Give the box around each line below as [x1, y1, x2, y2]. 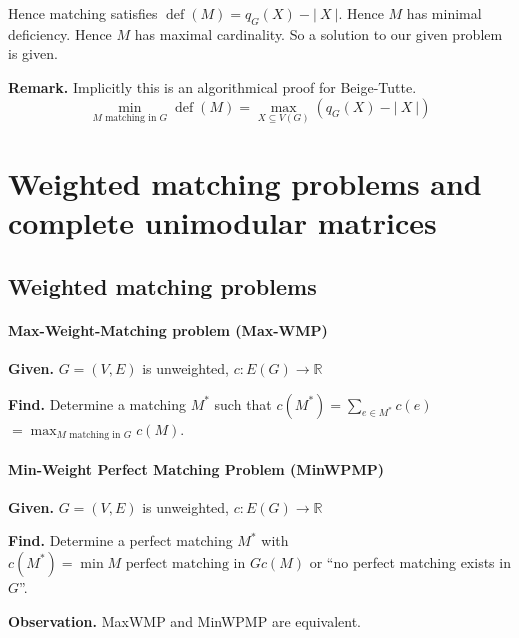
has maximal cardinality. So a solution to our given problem [134, 23, 503, 44]
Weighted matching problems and [8, 162, 482, 203]
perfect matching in [125, 556, 246, 571]
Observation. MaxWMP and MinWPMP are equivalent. [8, 610, 361, 631]
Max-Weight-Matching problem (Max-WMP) [8, 319, 328, 340]
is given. [8, 43, 58, 64]
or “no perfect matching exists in [309, 551, 511, 572]
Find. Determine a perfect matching [8, 530, 233, 551]
